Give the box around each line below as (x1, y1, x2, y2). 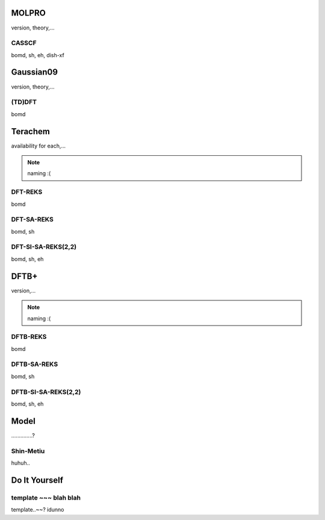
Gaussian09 (11, 67, 58, 78)
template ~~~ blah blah (11, 494, 81, 502)
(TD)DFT (11, 98, 37, 107)
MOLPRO (11, 8, 46, 18)
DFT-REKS (11, 188, 43, 196)
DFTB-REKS (11, 333, 47, 341)
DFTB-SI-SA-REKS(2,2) (11, 388, 81, 396)
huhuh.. (11, 459, 30, 466)
